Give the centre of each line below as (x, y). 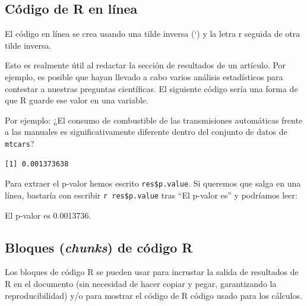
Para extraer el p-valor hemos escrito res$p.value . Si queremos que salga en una (153, 183)
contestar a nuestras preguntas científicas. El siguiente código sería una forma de (151, 88)
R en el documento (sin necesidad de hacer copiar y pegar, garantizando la (141, 283)
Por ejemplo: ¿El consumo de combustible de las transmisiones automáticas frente (154, 120)
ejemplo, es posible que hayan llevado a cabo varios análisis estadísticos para (144, 76)
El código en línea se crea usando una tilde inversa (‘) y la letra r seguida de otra (153, 34)
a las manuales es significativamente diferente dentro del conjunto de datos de (146, 132)
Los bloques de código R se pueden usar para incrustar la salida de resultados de (152, 272)
